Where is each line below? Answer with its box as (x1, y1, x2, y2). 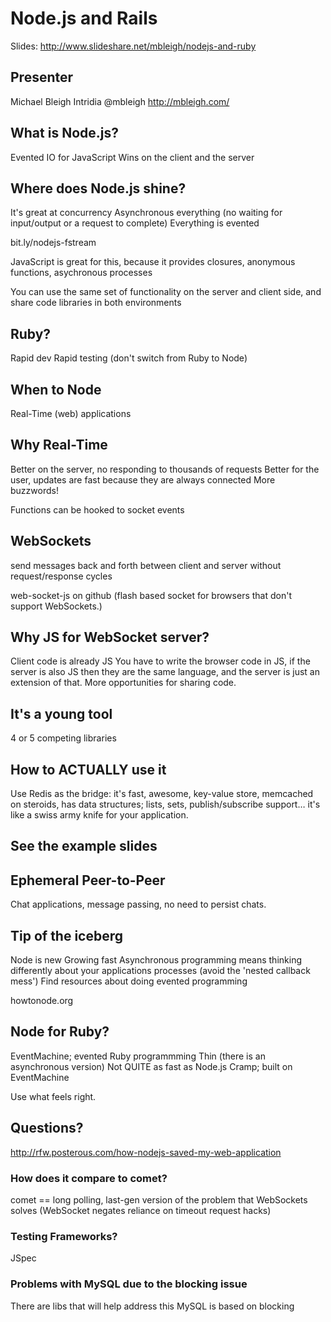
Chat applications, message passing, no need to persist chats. (10, 898, 267, 911)
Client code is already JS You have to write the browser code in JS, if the (10, 655, 311, 667)
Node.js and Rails (10, 7, 158, 30)
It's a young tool (10, 705, 113, 722)
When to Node (10, 381, 102, 398)
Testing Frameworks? (10, 1229, 118, 1243)
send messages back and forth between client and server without (10, 559, 282, 571)
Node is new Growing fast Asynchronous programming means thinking (10, 954, 302, 966)
